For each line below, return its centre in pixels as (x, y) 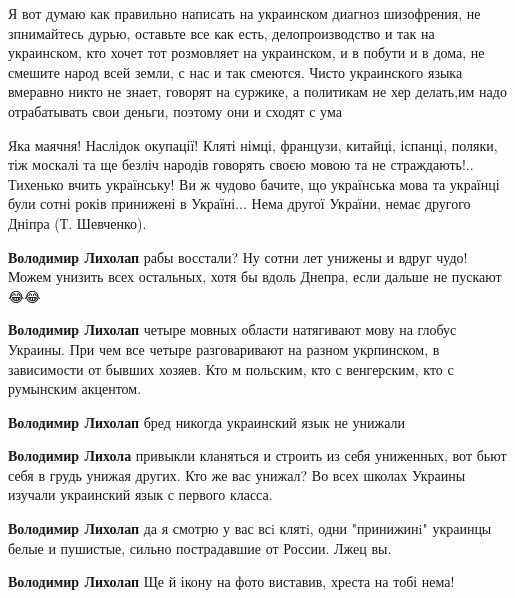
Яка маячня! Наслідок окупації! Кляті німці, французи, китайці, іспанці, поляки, (253, 144)
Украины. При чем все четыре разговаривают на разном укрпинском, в (224, 348)
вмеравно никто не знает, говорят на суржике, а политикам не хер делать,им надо (257, 91)
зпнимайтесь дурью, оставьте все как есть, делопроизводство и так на (221, 32)
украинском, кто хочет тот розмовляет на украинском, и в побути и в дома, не (246, 52)
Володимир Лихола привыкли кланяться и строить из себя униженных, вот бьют (257, 455)
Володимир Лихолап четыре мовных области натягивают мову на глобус (232, 329)
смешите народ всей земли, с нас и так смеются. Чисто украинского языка (235, 71)
